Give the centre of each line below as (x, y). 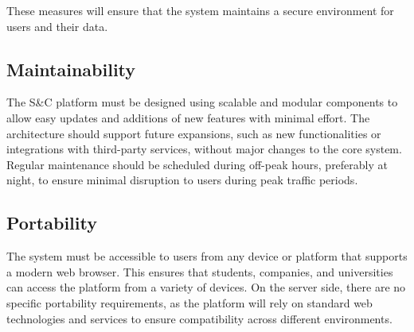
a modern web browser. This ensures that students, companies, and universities (200, 271)
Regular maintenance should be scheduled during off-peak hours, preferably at (197, 164)
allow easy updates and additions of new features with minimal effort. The (188, 117)
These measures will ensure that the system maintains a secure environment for (200, 10)
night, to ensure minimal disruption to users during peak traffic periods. (182, 180)
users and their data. (57, 26)
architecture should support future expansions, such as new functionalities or (194, 133)
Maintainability (71, 69)
